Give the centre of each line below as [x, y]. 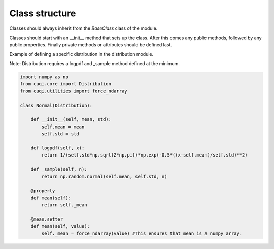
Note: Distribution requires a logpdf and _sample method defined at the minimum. [95, 64]
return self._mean [64, 205]
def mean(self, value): [60, 226]
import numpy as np [44, 77]
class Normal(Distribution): [56, 105]
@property [43, 191]
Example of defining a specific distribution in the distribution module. [81, 54]
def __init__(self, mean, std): [71, 120]
